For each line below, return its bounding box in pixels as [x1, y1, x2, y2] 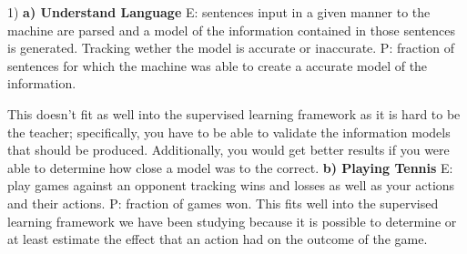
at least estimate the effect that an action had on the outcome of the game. [7, 229, 428, 249]
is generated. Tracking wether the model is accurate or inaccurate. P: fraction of [7, 38, 454, 57]
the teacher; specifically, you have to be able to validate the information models [7, 122, 451, 141]
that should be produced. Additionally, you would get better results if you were [7, 140, 450, 159]
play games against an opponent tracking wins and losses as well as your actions [7, 176, 455, 195]
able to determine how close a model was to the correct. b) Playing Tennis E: [7, 157, 453, 177]
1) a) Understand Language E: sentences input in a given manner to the [7, 3, 431, 21]
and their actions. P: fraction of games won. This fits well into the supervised [7, 193, 439, 212]
